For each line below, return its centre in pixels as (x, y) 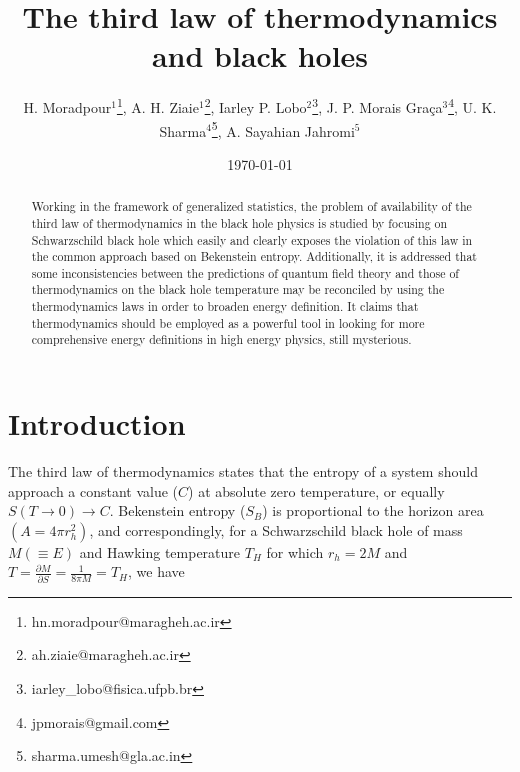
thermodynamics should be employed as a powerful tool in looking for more (228, 322)
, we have (156, 571)
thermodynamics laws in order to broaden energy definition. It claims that (225, 306)
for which (295, 551)
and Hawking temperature (160, 551)
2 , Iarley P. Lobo (255, 105)
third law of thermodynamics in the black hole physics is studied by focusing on (239, 222)
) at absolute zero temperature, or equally (316, 490)
